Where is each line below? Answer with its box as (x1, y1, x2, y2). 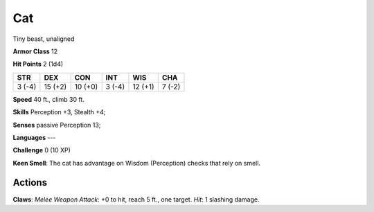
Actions (12, 177, 48, 188)
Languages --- (12, 133, 56, 141)
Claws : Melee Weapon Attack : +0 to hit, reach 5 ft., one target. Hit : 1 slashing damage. (12, 195, 260, 204)
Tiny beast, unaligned (12, 35, 75, 43)
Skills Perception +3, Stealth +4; (12, 108, 106, 116)
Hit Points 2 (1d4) (12, 60, 64, 69)
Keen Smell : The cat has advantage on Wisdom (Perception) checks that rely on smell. (12, 159, 261, 167)
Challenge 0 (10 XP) (12, 146, 71, 154)
